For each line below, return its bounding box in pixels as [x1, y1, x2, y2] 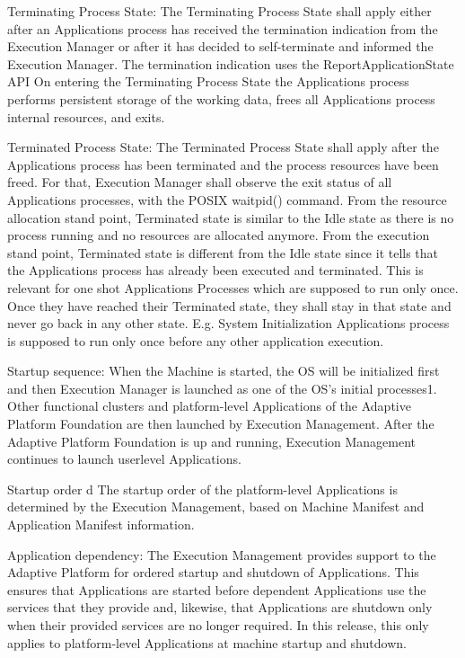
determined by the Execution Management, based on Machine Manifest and [7, 497, 425, 516]
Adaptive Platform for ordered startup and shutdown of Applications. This [7, 563, 419, 582]
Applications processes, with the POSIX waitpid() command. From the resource [7, 190, 447, 209]
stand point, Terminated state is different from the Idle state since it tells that [7, 243, 439, 262]
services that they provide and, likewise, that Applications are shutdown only [7, 598, 433, 617]
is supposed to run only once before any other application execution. [7, 331, 384, 350]
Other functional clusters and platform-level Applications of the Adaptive [7, 396, 411, 415]
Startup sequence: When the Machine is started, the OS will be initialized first [7, 361, 440, 380]
